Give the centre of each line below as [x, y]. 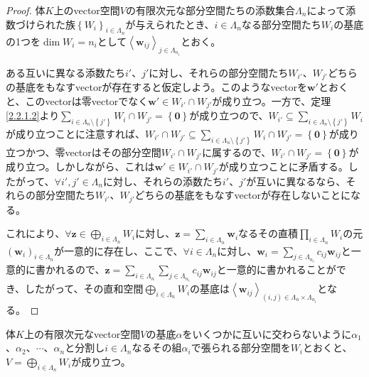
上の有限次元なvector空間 [82, 333]
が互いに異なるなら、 [296, 181]
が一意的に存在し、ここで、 [119, 250]
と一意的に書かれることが [276, 269]
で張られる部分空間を [241, 348]
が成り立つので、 [229, 115]
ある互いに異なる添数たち [65, 72]
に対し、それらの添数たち [163, 181]
